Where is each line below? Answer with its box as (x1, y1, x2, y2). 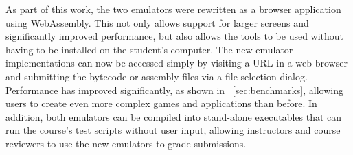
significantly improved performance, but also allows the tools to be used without (5, 29, 344, 43)
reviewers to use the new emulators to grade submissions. (5, 136, 247, 150)
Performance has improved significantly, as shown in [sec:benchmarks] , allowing (5, 82, 343, 97)
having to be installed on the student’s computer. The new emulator (5, 42, 293, 56)
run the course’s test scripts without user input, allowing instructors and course (5, 123, 341, 137)
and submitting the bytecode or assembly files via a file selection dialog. (5, 69, 308, 83)
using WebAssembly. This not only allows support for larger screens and (5, 15, 309, 29)
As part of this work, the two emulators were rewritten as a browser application (5, 2, 341, 16)
